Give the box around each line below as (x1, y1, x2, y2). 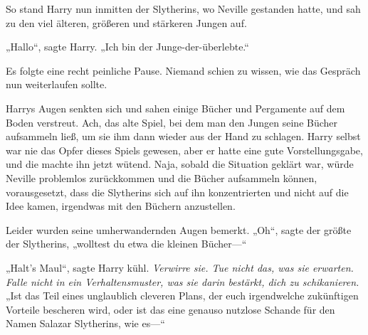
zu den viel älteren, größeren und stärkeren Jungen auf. (6, 15, 247, 30)
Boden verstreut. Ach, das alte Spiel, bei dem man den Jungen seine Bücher (6, 115, 338, 129)
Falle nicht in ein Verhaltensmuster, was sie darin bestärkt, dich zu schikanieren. (6, 274, 359, 289)
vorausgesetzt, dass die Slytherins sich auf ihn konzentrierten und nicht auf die (6, 184, 349, 199)
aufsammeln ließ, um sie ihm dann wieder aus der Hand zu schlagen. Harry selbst (6, 129, 361, 144)
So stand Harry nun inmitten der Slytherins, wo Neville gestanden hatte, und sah (6, 1, 361, 16)
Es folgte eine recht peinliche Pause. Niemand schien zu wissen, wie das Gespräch (6, 63, 361, 78)
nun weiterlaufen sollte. (6, 77, 107, 92)
